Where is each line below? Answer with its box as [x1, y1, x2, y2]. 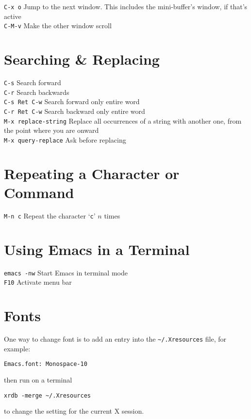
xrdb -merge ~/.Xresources [4, 392, 91, 399]
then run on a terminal [4, 375, 72, 384]
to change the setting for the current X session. [4, 406, 144, 416]
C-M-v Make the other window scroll [4, 20, 112, 31]
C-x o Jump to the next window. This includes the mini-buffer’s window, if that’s [4, 1, 248, 11]
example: [4, 343, 31, 353]
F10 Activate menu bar [4, 277, 72, 287]
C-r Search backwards [4, 87, 69, 97]
